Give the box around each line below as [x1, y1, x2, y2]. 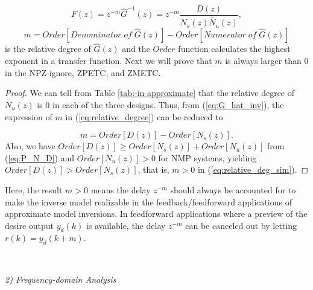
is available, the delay [86, 219, 166, 231]
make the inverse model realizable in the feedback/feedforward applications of [5, 195, 292, 208]
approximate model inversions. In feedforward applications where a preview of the [5, 207, 308, 220]
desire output [5, 219, 54, 231]
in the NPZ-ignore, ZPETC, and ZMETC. [5, 66, 161, 79]
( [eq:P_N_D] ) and [5, 151, 75, 164]
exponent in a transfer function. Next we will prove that [5, 54, 212, 66]
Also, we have [5, 140, 55, 152]
